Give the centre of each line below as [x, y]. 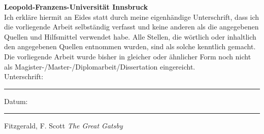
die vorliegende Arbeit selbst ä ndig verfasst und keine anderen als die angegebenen [131, 27]
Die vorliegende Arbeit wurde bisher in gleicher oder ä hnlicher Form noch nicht [128, 56]
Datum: [16, 101]
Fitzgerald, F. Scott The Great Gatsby [63, 126]
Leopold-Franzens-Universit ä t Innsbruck [76, 7]
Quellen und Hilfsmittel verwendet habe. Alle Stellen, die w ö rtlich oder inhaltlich [130, 36]
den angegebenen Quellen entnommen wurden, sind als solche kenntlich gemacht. [130, 46]
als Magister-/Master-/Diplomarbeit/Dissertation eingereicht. [100, 66]
